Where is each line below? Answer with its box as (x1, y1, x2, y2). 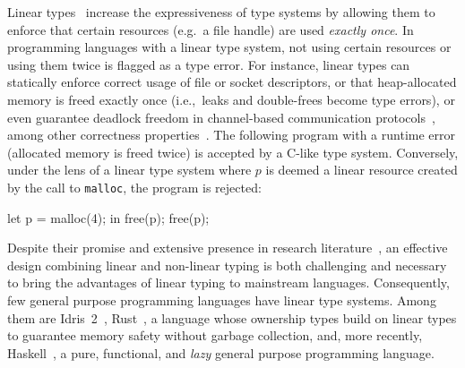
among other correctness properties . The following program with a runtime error (7, 125, 456, 144)
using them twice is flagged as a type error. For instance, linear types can (7, 55, 410, 73)
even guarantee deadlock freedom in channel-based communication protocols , (7, 107, 435, 126)
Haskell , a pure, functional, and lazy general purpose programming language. (7, 343, 435, 362)
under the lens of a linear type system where (7, 160, 252, 179)
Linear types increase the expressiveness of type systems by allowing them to (7, 3, 435, 21)
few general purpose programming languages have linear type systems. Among (7, 290, 436, 309)
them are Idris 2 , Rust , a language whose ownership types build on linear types (7, 308, 457, 327)
